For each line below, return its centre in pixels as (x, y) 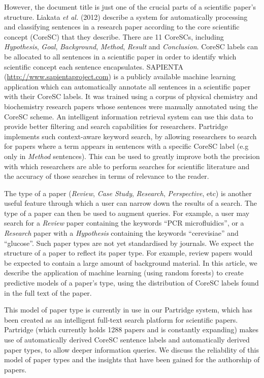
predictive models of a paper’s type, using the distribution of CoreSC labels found (131, 283)
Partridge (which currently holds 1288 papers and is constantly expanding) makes (131, 329)
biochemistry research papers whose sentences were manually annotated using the (131, 106)
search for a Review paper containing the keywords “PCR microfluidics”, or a (124, 223)
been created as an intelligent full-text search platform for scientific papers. (121, 319)
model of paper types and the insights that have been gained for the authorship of (132, 359)
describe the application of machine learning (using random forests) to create (124, 273)
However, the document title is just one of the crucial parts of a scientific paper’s (130, 7)
